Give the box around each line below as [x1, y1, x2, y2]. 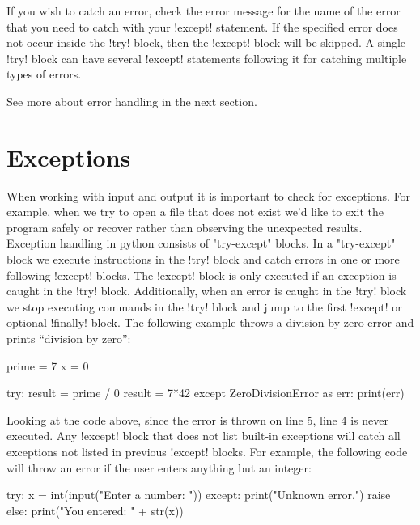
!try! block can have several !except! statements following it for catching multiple [6, 49, 407, 66]
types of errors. [6, 66, 82, 83]
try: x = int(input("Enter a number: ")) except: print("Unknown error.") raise [6, 486, 391, 503]
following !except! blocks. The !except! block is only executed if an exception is [6, 266, 397, 283]
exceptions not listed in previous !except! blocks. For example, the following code [6, 443, 408, 459]
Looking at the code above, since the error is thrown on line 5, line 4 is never [6, 411, 388, 428]
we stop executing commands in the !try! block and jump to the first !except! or [6, 298, 402, 315]
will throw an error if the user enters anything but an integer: [6, 459, 312, 476]
